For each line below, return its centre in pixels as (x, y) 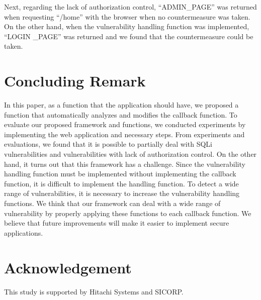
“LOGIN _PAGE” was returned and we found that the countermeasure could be (129, 36)
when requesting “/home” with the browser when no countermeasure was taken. (127, 16)
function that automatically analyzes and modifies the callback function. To (121, 114)
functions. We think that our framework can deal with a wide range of (112, 203)
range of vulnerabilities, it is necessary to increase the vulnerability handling (122, 193)
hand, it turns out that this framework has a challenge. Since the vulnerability (125, 164)
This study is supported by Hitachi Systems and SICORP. (94, 291)
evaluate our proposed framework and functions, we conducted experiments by (125, 124)
